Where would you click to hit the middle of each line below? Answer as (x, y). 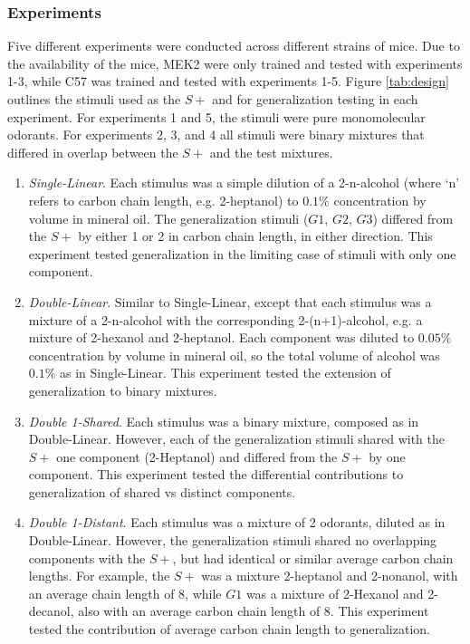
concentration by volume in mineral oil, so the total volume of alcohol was (234, 355)
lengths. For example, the (99, 576)
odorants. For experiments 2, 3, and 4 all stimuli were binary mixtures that (216, 135)
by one (387, 456)
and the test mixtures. (271, 152)
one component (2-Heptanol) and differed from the (197, 456)
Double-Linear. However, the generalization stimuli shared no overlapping (233, 540)
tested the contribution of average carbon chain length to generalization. (229, 629)
